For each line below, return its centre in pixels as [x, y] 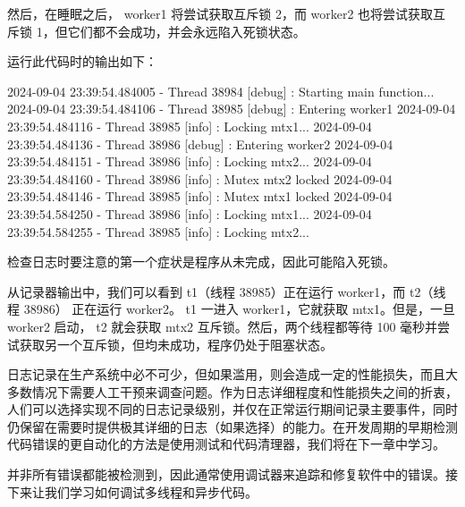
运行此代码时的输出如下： [82, 61]
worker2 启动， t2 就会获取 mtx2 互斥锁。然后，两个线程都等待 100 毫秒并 [223, 326]
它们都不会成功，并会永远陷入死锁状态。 [186, 31]
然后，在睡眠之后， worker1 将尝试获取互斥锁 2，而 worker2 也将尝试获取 [220, 13]
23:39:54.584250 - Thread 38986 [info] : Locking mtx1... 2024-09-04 [190, 213]
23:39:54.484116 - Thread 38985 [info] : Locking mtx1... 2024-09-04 [190, 126]
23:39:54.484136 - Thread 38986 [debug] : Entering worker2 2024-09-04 [200, 144]
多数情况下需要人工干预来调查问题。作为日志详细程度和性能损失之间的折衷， [232, 391]
